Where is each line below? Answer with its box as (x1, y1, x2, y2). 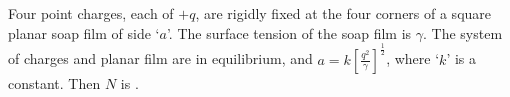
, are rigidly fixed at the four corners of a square (195, 3, 492, 23)
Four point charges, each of (8, 3, 174, 23)
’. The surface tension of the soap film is (166, 22, 412, 43)
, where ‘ (386, 48, 440, 69)
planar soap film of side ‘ (8, 22, 160, 43)
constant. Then (8, 72, 101, 93)
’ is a (446, 48, 477, 69)
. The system (422, 22, 503, 43)
